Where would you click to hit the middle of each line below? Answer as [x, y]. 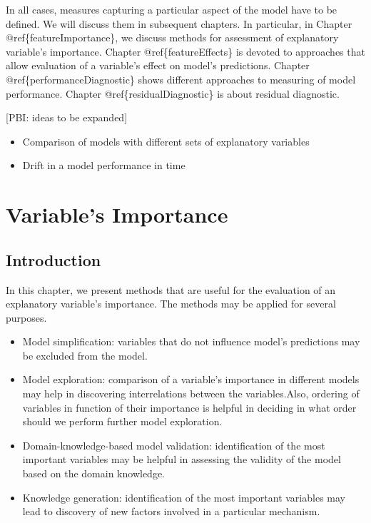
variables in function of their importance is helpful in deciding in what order [189, 407]
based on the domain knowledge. [93, 473]
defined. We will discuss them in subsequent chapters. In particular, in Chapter [179, 23]
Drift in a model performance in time [104, 165]
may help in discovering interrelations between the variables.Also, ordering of [191, 393]
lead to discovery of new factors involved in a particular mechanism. [171, 511]
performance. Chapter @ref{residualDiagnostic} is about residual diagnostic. [173, 93]
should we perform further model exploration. [122, 421]
